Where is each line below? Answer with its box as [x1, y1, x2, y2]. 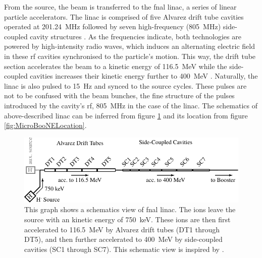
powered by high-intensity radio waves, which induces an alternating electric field [4, 41, 255, 51]
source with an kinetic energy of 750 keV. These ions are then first [24, 214, 231, 225]
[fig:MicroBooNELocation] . [4, 120, 87, 131]
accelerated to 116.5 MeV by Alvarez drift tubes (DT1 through [24, 224, 220, 234]
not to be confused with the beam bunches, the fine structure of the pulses [4, 90, 235, 101]
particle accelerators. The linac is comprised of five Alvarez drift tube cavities [4, 11, 244, 22]
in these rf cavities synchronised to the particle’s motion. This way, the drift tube [4, 50, 256, 61]
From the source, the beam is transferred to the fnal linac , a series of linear [4, 2, 237, 12]
